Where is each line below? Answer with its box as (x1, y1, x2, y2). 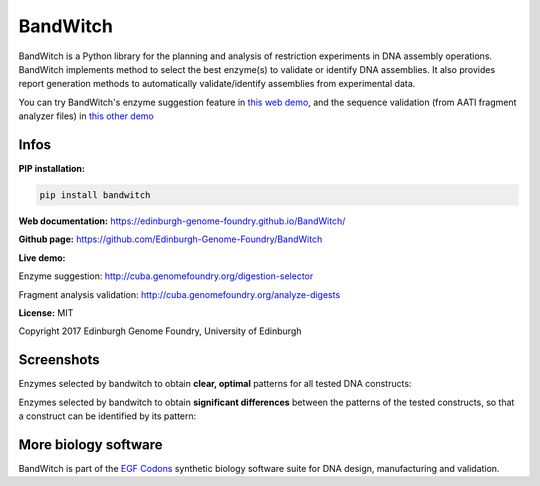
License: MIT (18, 306, 74, 319)
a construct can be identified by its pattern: (18, 410, 197, 422)
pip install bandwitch (39, 190, 151, 200)
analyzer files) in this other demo (18, 110, 154, 122)
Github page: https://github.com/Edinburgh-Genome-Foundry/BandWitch (18, 233, 323, 245)
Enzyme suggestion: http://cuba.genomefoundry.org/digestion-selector (18, 270, 314, 282)
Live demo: (18, 251, 66, 264)
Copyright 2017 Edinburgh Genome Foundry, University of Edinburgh (18, 325, 302, 337)
